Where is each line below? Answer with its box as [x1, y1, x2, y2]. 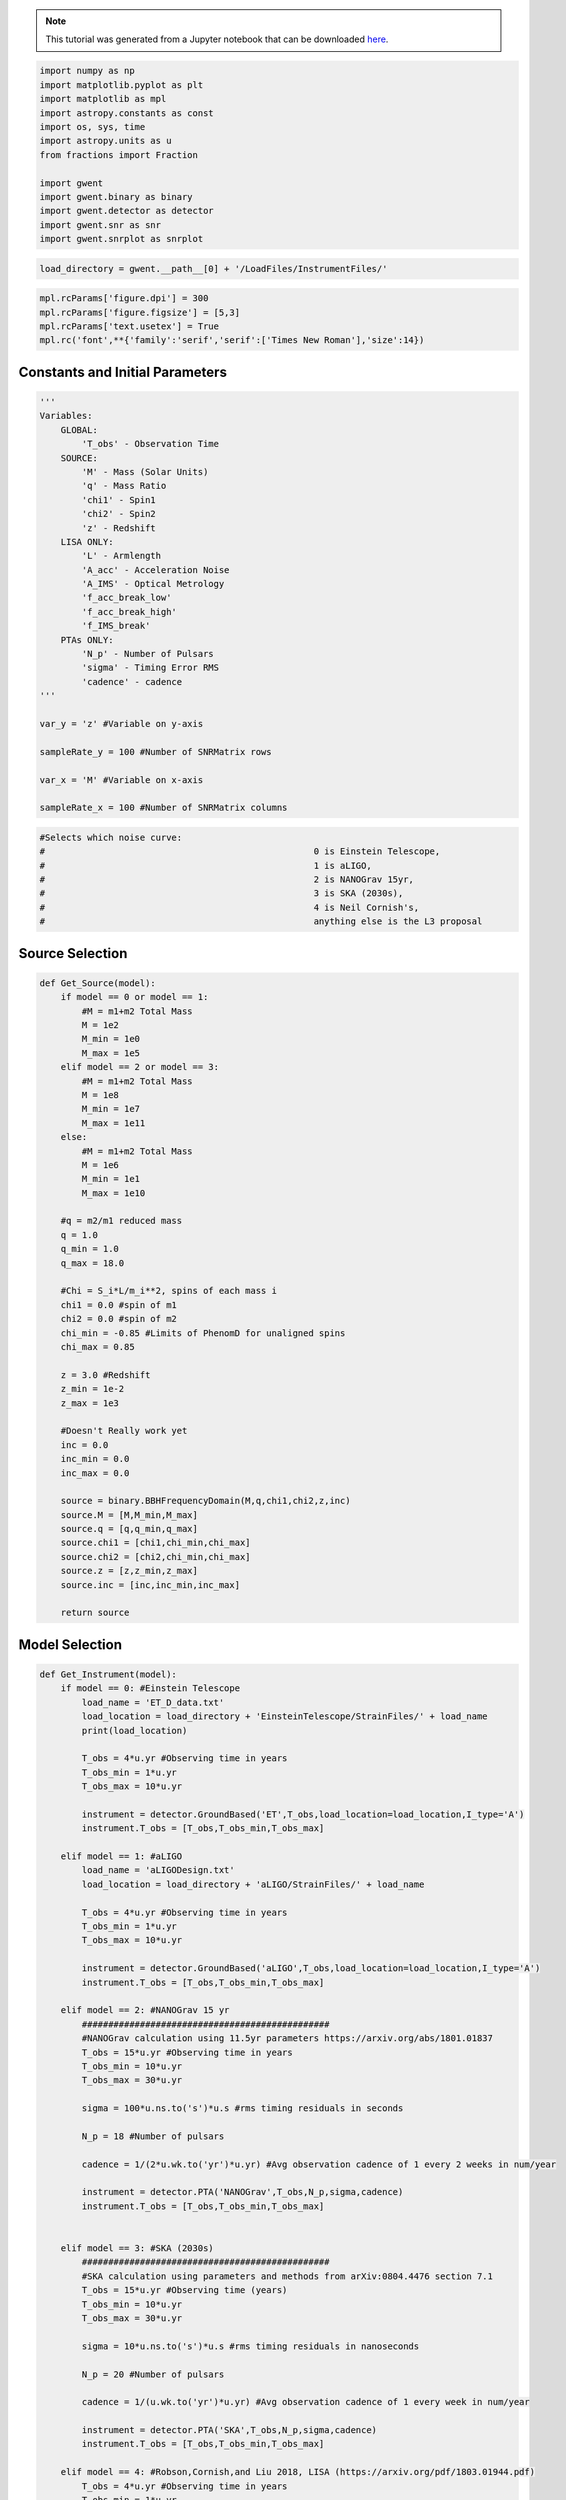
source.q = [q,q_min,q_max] [60, 1523, 199, 1535]
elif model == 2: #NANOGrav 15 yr [60, 2005, 230, 2016]
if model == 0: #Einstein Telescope [60, 1683, 240, 1694]
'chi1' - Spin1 [81, 494, 157, 505]
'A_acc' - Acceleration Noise [81, 564, 230, 575]
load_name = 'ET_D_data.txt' [81, 1696, 225, 1708]
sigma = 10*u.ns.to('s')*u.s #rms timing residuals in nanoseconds [81, 2340, 420, 2352]
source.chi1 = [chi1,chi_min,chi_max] [60, 1537, 251, 1549]
